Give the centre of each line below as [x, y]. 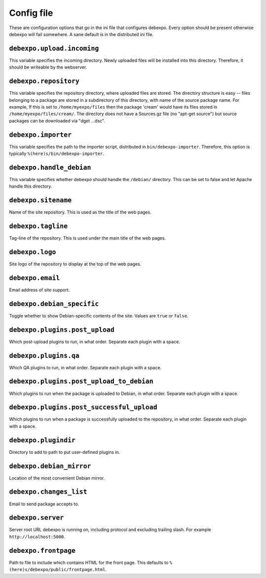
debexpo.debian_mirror [50, 466]
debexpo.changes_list [48, 492]
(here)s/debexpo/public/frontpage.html [57, 570]
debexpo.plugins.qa [44, 356]
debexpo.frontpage [42, 551]
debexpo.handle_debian [50, 167]
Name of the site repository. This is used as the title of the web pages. [80, 212]
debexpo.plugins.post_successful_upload [83, 407]
